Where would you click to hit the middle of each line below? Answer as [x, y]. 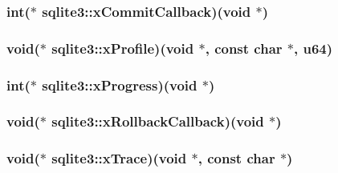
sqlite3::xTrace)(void [119, 158]
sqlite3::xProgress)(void [120, 84]
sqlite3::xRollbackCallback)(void [158, 121]
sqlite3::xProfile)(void [123, 48]
